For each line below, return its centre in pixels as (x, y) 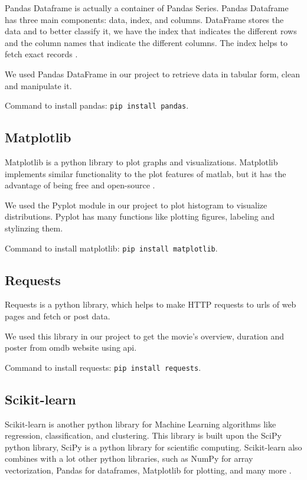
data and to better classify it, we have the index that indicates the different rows (151, 31)
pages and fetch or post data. (58, 316)
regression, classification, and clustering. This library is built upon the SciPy (143, 435)
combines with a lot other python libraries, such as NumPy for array (129, 458)
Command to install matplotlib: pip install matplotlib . (111, 248)
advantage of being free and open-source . (80, 185)
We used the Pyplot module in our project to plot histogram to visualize (136, 205)
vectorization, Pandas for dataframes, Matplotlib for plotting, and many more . (148, 470)
